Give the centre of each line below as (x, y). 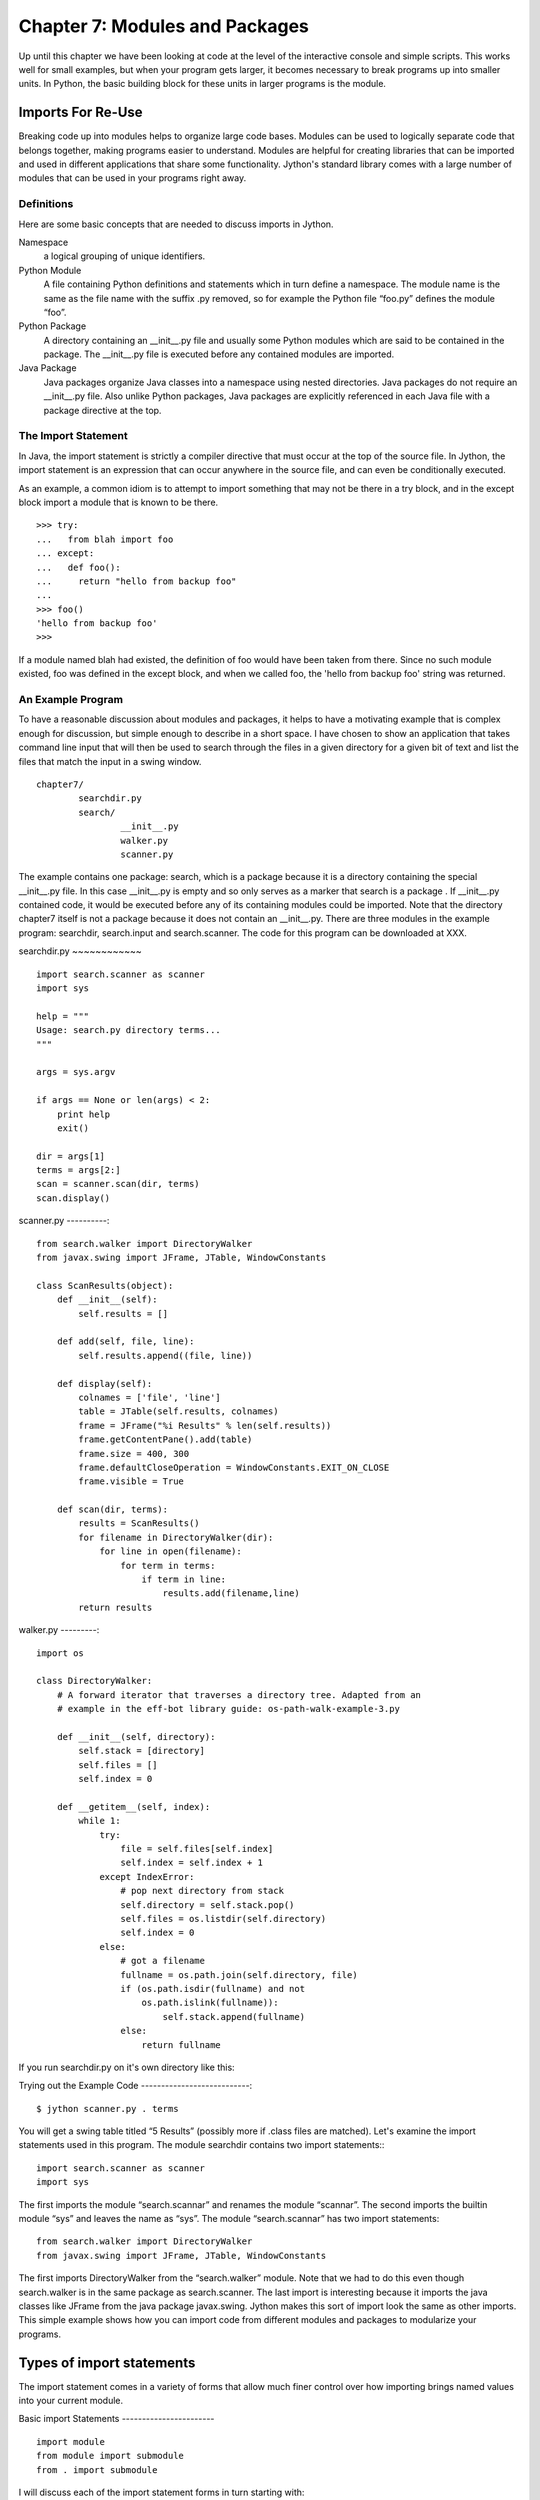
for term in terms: (168, 1565)
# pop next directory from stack (202, 1891)
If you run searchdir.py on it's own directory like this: (126, 2067)
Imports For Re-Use (81, 112)
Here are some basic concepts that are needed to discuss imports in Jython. (176, 224)
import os (60, 1653)
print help (83, 1114)
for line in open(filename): (170, 1551)
